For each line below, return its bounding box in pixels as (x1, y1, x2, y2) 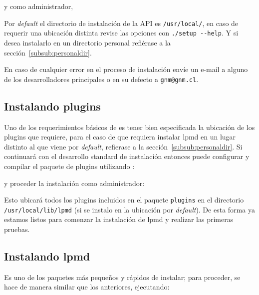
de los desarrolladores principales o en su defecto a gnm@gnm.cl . (4, 73, 199, 84)
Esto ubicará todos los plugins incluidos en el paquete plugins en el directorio (4, 194, 244, 205)
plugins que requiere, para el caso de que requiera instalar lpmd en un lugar (4, 131, 236, 142)
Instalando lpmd (4, 248, 90, 263)
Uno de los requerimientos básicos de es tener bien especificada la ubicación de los (4, 121, 255, 132)
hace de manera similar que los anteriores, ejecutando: (4, 281, 170, 292)
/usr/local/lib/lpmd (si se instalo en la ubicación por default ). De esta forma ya (4, 204, 255, 214)
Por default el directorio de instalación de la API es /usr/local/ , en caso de (4, 17, 239, 28)
